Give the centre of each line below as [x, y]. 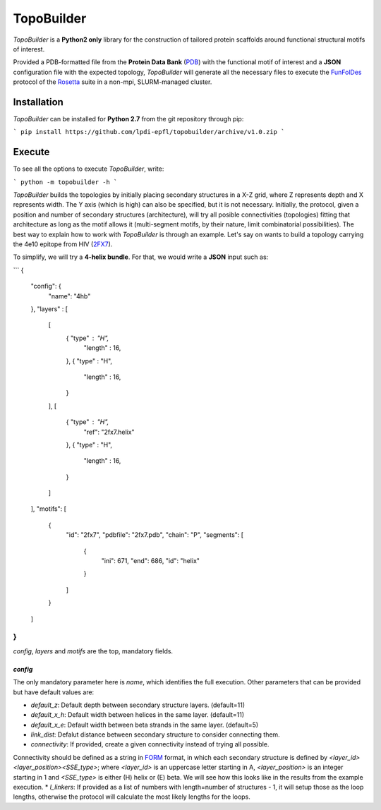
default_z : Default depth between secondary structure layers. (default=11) [138, 705]
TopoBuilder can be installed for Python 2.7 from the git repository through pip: [128, 119]
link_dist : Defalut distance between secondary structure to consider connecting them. [155, 735]
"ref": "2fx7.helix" [109, 432]
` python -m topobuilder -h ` [65, 182]
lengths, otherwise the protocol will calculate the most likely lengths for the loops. [132, 797]
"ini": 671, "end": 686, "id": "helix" [151, 561]
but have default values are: [54, 692]
